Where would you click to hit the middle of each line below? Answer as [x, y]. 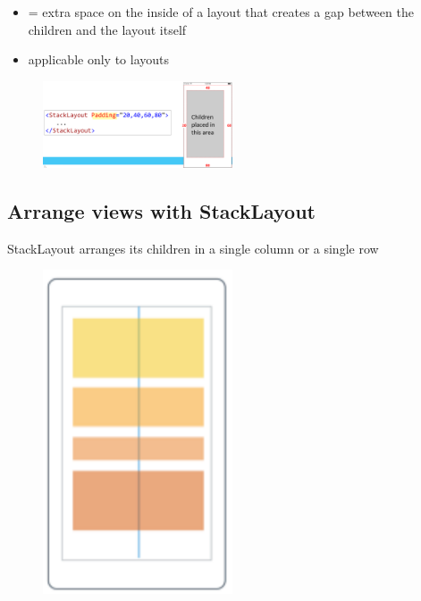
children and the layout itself [107, 29]
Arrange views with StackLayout [161, 210]
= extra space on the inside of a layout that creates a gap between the [221, 12]
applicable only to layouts [99, 59]
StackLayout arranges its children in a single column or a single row [193, 248]
